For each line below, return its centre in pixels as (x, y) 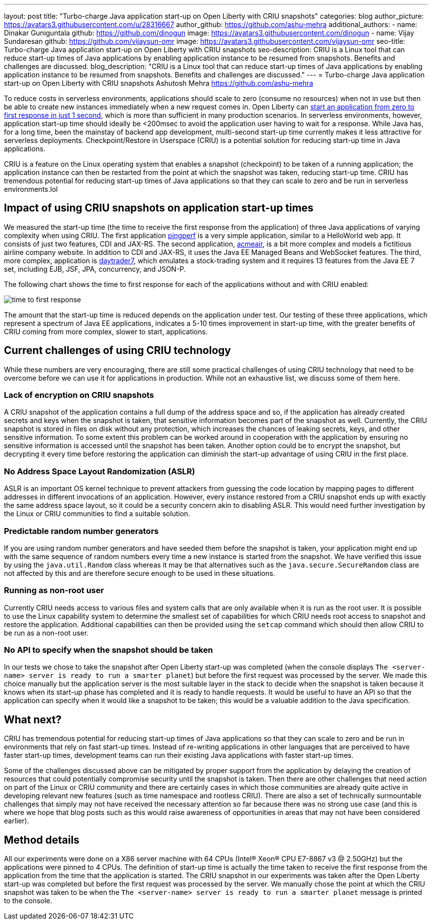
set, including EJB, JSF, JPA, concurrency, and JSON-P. (95, 269)
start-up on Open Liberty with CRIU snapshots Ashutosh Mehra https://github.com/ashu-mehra (159, 83)
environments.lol (31, 189)
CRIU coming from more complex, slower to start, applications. (106, 331)
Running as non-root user (54, 590)
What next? (33, 719)
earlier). (17, 821)
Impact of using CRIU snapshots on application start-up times (159, 208)
